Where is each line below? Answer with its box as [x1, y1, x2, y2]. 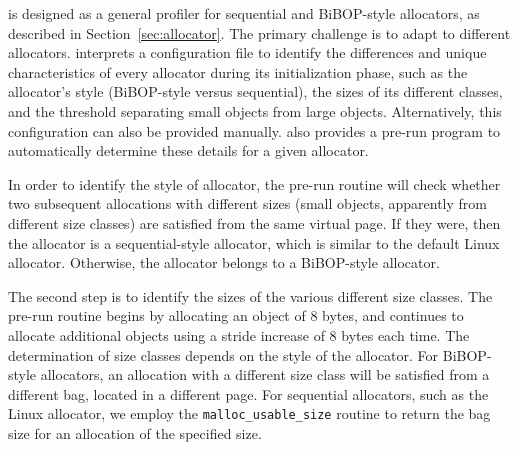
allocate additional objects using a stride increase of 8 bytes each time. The [8, 324, 470, 345]
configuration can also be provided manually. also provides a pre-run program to [8, 120, 501, 141]
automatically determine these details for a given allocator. [8, 140, 369, 161]
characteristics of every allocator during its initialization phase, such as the [8, 61, 468, 82]
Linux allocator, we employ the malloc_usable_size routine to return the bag [8, 403, 491, 424]
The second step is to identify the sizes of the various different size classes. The [8, 285, 493, 306]
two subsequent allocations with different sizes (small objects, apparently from [8, 193, 487, 214]
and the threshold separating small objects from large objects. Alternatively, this [8, 100, 502, 121]
